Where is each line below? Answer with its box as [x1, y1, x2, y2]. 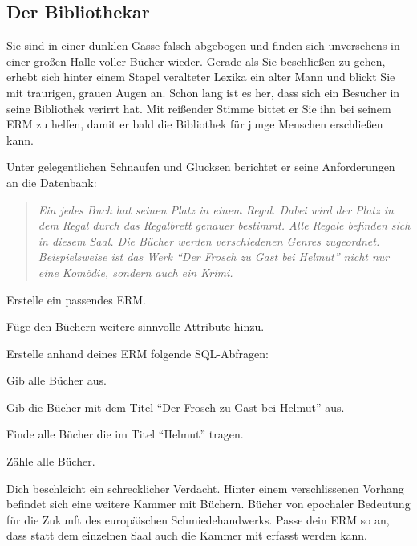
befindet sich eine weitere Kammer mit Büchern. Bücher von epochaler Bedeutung [6, 495, 411, 512]
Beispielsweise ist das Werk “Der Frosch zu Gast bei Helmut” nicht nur [38, 248, 390, 265]
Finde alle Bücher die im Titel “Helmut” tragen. [6, 426, 244, 442]
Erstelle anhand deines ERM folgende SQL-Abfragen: [6, 344, 269, 361]
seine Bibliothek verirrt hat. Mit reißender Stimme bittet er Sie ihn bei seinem [6, 100, 391, 116]
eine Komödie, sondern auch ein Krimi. [38, 263, 233, 280]
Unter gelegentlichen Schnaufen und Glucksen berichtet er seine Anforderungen [6, 158, 395, 175]
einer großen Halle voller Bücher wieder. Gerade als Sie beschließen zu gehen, [6, 52, 386, 69]
